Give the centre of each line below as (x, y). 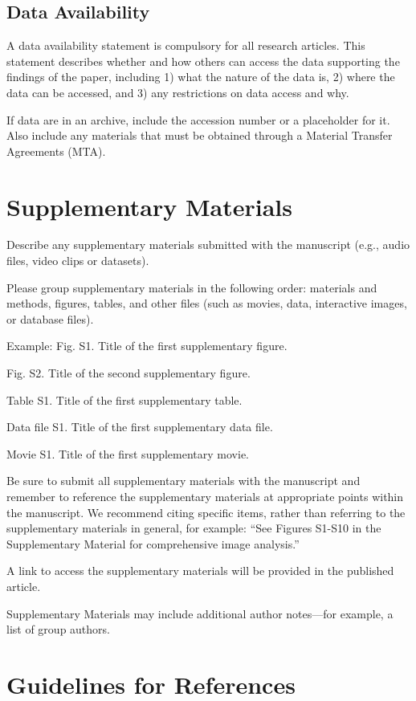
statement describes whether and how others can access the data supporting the (203, 61)
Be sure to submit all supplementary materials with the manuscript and (184, 481)
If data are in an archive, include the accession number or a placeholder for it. (198, 119)
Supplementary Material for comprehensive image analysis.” (153, 543)
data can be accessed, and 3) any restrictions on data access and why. (178, 92)
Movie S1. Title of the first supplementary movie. (128, 453)
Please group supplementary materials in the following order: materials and (192, 287)
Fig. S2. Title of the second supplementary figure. (128, 373)
